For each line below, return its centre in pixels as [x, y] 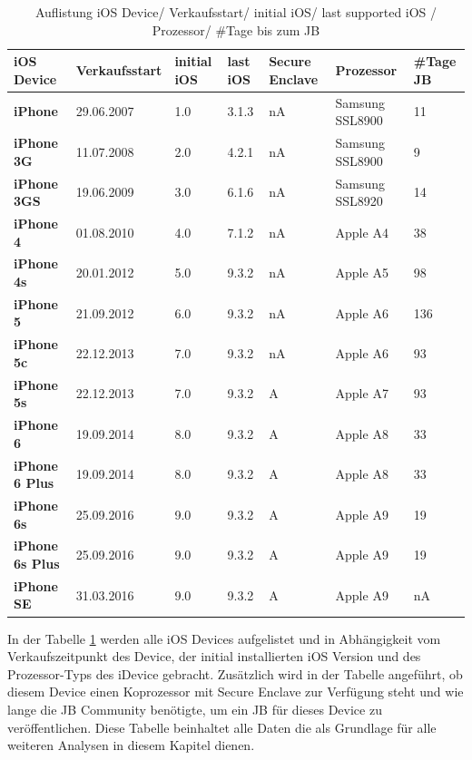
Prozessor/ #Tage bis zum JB [236, 29]
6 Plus [34, 483]
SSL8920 [359, 201]
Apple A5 [362, 273]
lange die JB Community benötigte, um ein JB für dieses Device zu [195, 709]
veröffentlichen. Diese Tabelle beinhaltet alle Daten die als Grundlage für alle [222, 727]
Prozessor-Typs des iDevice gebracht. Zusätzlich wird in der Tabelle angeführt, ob [235, 673]
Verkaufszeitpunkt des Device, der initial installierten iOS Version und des [214, 656]
